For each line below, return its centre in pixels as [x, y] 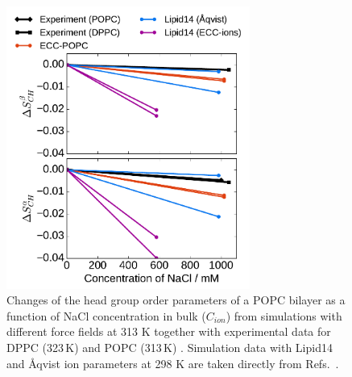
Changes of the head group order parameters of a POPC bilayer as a [176, 300]
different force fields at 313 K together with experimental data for [169, 331]
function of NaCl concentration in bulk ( [106, 315]
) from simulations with [284, 315]
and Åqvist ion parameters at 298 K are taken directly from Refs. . [173, 363]
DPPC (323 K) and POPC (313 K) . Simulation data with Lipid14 [170, 347]
